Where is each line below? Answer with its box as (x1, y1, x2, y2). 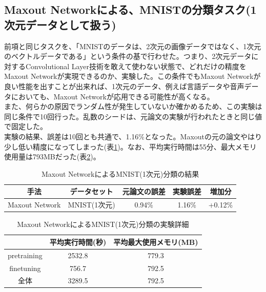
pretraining (8, 249, 43, 260)
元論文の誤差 (122, 186, 166, 197)
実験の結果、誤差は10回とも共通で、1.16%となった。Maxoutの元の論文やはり (4, 131, 262, 141)
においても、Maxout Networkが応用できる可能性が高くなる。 (11, 91, 214, 101)
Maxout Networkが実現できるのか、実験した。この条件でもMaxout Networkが (4, 71, 261, 81)
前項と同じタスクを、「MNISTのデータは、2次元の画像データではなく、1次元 (4, 40, 261, 51)
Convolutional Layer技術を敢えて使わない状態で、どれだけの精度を (25, 60, 247, 71)
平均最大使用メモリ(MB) (113, 236, 198, 247)
